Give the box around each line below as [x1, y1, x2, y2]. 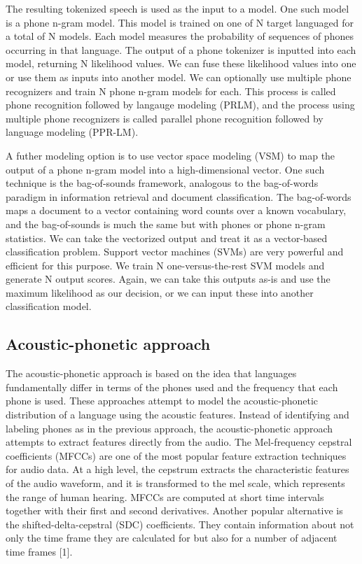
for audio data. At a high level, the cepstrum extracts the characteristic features [6, 462, 349, 477]
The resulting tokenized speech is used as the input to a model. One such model [6, 1, 349, 15]
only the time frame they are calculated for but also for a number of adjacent [6, 530, 337, 545]
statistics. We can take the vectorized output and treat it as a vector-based [6, 230, 328, 245]
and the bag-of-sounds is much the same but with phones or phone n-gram [6, 216, 326, 231]
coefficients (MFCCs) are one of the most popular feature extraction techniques [6, 448, 347, 463]
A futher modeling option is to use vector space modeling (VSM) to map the [6, 148, 335, 162]
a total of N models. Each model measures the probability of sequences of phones [6, 29, 354, 43]
